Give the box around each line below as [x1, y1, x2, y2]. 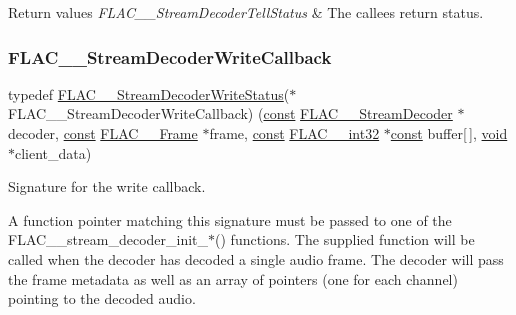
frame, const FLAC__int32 [209, 123, 380, 143]
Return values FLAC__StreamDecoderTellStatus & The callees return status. [8, 2, 484, 22]
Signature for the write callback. [8, 176, 206, 197]
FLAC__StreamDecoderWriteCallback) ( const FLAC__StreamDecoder [8, 103, 453, 124]
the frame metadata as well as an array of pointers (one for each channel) [8, 268, 458, 289]
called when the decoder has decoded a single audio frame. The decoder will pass [8, 248, 504, 269]
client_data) [15, 142, 92, 163]
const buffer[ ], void [390, 123, 508, 143]
